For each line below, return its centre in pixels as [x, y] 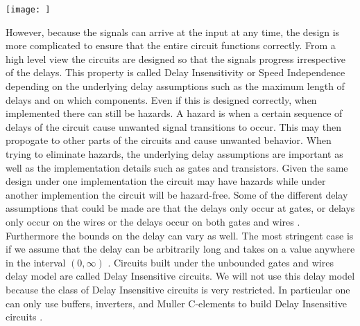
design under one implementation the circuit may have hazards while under [166, 181]
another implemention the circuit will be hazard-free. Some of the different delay [177, 194]
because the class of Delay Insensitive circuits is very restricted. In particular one [178, 289]
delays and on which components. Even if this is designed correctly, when [161, 99]
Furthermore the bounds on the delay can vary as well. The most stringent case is [180, 235]
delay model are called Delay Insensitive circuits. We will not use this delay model [180, 276]
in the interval [36, 262]
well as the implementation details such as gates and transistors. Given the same [177, 167]
